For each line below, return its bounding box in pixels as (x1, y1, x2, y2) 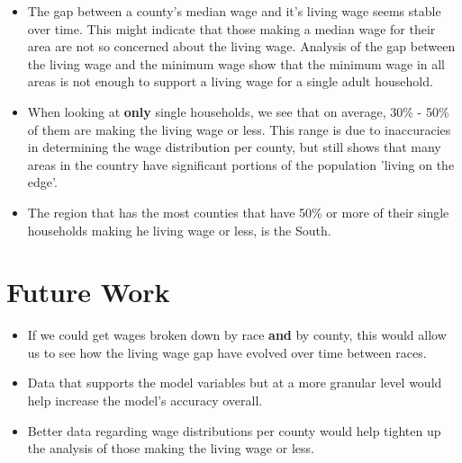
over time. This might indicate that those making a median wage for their (27, 19, 436, 38)
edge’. (27, 173, 58, 191)
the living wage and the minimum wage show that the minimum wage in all (27, 54, 445, 73)
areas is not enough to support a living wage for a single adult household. (27, 72, 433, 91)
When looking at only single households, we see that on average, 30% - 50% (27, 102, 449, 120)
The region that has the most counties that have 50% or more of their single (27, 202, 449, 221)
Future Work (6, 273, 170, 310)
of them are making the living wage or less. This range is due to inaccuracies (27, 120, 451, 138)
